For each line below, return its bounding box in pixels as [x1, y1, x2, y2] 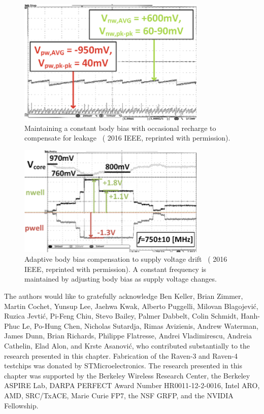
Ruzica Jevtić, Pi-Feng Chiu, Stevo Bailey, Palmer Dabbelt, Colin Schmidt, [4, 310, 239, 321]
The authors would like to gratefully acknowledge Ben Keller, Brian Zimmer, [4, 291, 243, 301]
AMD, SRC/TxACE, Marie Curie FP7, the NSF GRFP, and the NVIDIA [4, 390, 234, 400]
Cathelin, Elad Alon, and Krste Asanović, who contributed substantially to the [4, 340, 250, 351]
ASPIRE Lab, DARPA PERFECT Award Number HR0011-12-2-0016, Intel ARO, [4, 380, 260, 391]
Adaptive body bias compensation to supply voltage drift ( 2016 [24, 254, 227, 264]
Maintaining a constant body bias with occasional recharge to [24, 122, 216, 133]
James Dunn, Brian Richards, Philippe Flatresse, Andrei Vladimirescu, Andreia [4, 330, 252, 341]
